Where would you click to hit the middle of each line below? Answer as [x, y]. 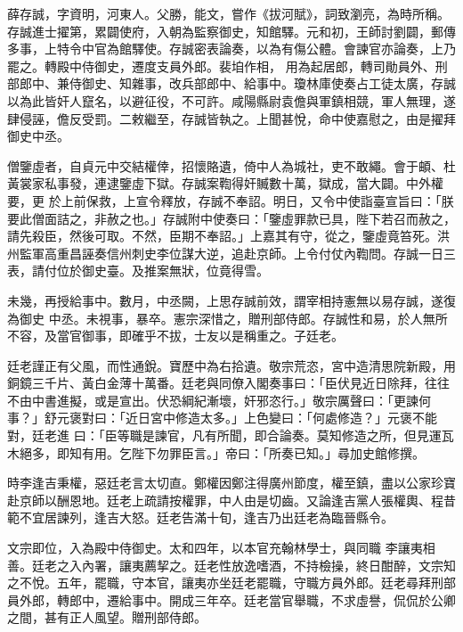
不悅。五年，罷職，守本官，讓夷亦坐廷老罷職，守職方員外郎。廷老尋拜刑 [231, 583]
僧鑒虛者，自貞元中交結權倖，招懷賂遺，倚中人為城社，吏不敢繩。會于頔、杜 [231, 165]
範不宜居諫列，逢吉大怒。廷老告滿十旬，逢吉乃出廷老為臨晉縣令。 [200, 517]
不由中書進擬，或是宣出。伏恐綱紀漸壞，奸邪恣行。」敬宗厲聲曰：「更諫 [213, 400]
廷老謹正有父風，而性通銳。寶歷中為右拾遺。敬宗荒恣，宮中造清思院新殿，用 [231, 365]
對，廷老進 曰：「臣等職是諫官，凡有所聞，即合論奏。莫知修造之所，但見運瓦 [231, 435]
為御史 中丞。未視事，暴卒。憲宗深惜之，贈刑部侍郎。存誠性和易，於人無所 [227, 318]
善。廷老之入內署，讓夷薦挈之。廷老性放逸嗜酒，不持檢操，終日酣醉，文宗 [225, 565]
